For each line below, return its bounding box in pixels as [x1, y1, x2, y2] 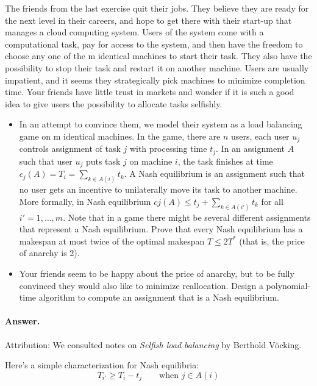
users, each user [231, 129, 290, 142]
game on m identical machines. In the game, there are [19, 129, 221, 142]
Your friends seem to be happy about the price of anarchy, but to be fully [19, 266, 294, 279]
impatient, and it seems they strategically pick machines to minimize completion [5, 73, 305, 86]
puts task [85, 154, 121, 167]
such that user [19, 154, 73, 167]
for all [261, 195, 283, 207]
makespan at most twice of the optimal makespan [19, 234, 205, 247]
